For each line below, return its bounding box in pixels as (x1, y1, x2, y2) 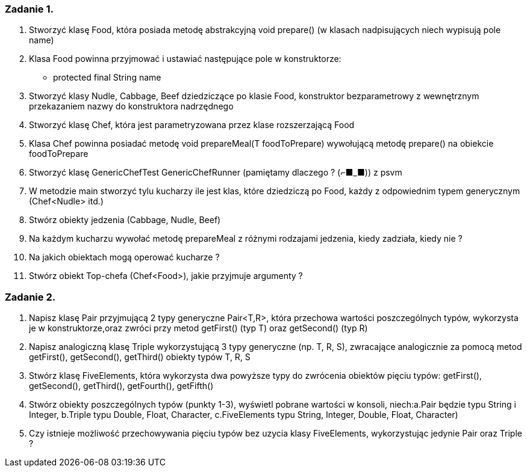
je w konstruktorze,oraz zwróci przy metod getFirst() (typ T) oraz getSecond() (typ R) (29, 323, 368, 334)
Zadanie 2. (5, 290, 56, 303)
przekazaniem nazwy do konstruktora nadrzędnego (29, 101, 234, 112)
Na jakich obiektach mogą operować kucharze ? (29, 252, 220, 263)
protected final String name (53, 72, 161, 83)
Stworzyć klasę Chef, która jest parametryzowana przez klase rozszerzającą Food (29, 120, 355, 130)
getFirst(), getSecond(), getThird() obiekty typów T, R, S (29, 352, 251, 363)
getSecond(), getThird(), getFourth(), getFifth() (29, 381, 214, 391)
